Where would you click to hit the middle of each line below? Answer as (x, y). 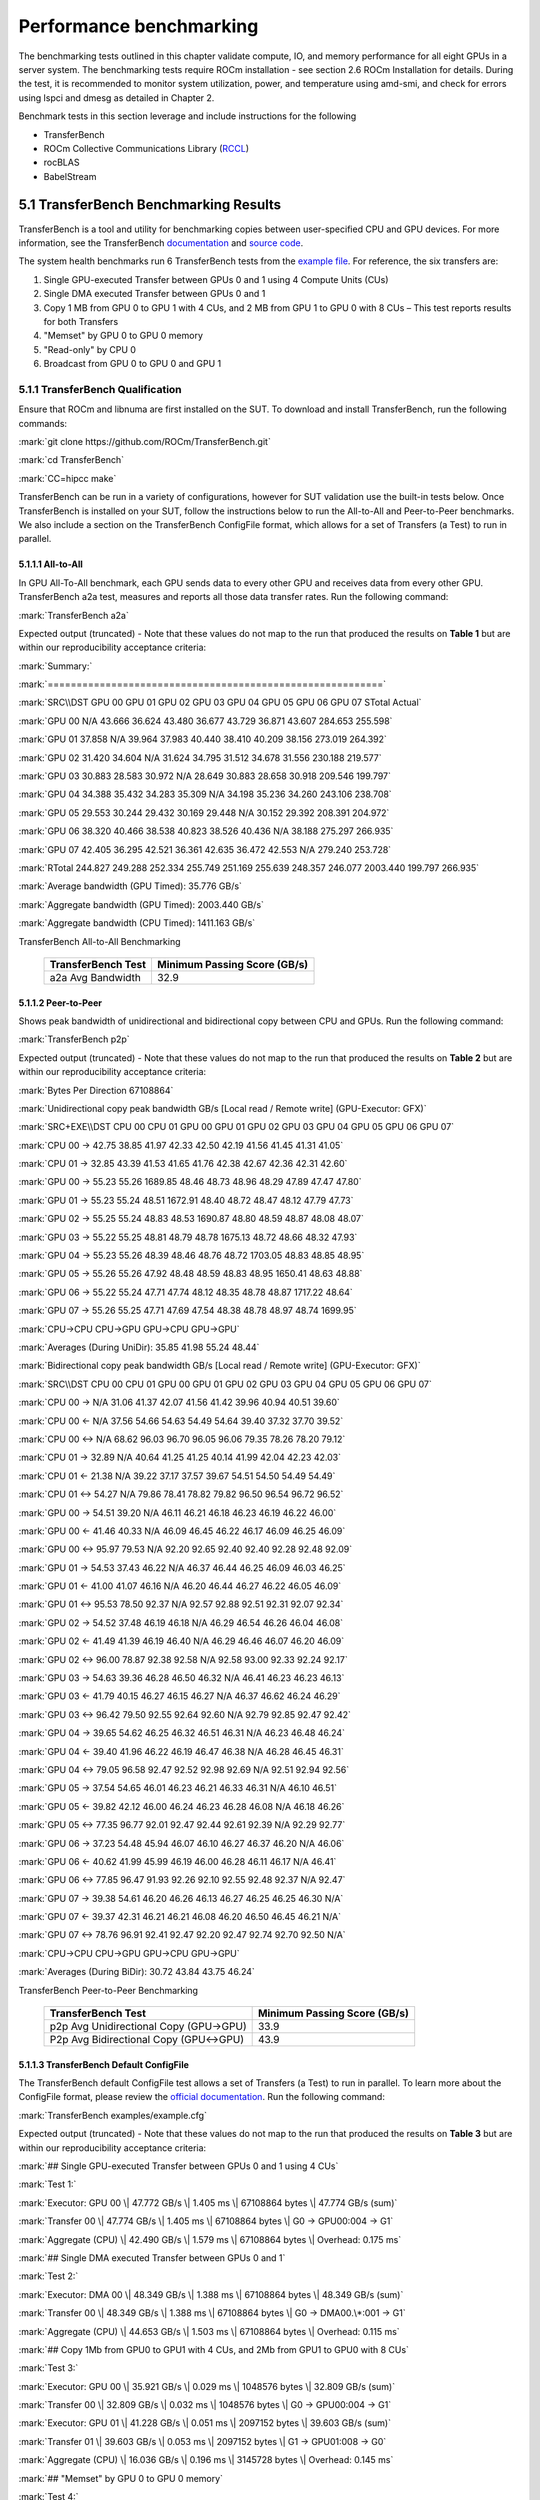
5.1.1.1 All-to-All (51, 564)
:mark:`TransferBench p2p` (74, 1039)
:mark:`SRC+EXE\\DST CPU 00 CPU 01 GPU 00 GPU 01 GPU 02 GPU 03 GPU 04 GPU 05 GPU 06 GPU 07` (236, 1127)
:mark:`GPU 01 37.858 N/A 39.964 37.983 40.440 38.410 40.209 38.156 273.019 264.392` (202, 739)
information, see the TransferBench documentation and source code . (161, 242)
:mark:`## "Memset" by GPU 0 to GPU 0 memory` (121, 2478)
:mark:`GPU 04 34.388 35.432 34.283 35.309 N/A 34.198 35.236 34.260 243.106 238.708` (205, 794)
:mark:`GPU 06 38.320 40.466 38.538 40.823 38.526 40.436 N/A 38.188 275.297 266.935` (206, 831)
